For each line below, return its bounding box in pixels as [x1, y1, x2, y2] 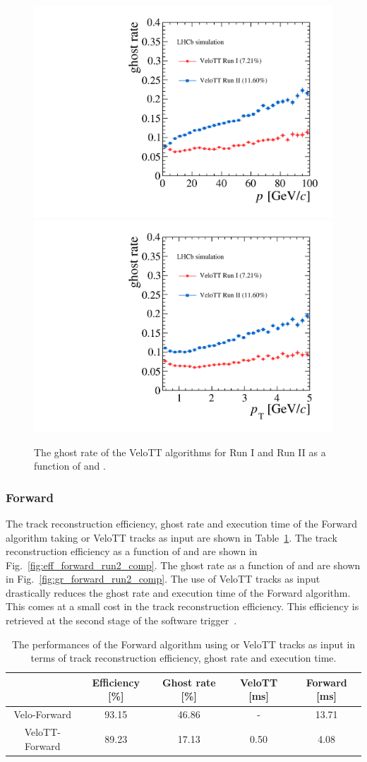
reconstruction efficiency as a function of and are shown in [6, 544, 258, 559]
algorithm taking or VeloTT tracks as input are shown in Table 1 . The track [6, 530, 337, 544]
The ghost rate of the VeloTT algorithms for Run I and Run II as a [34, 444, 326, 459]
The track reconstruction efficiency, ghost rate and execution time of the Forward [6, 516, 357, 530]
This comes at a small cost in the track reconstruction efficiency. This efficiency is [6, 599, 359, 614]
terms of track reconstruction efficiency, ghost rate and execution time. [30, 650, 337, 665]
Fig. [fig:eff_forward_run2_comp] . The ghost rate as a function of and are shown [6, 557, 361, 572]
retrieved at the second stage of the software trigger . [6, 613, 237, 628]
